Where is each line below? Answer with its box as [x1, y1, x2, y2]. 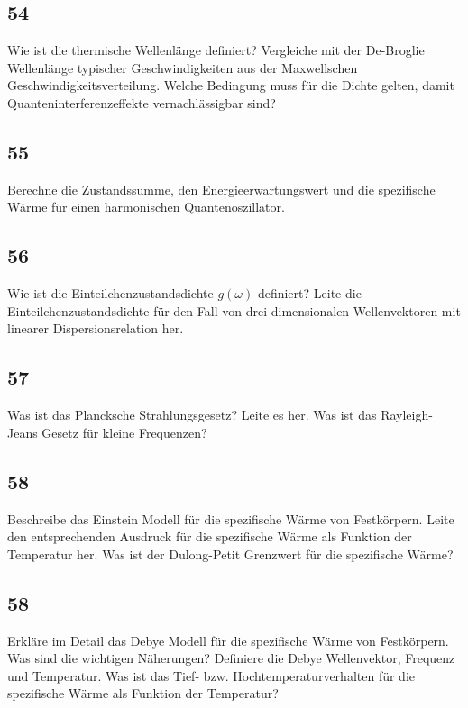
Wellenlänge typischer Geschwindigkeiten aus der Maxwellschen [7, 58, 358, 77]
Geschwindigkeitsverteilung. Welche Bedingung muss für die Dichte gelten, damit [7, 76, 454, 95]
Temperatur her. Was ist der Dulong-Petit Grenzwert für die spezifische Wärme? [7, 544, 454, 563]
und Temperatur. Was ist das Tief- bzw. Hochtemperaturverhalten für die [7, 666, 415, 685]
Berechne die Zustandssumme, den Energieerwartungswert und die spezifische [7, 179, 436, 198]
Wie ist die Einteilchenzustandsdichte [7, 284, 214, 303]
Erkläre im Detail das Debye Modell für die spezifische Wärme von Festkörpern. [7, 631, 449, 649]
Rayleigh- [381, 405, 433, 424]
